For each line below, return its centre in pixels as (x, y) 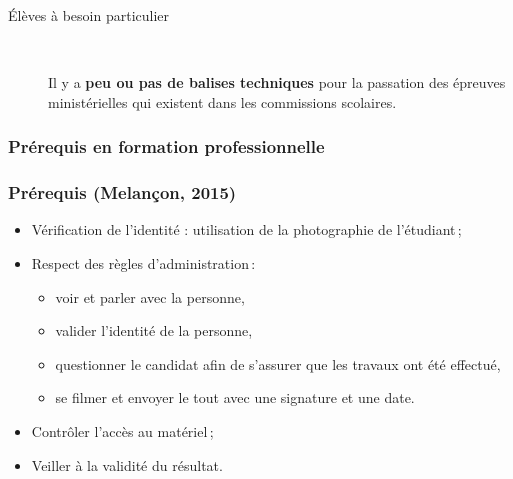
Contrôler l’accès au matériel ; (122, 431)
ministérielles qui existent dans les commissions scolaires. (222, 101)
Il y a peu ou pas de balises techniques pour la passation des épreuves (277, 82)
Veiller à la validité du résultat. (127, 464)
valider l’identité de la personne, (154, 330)
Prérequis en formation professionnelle (166, 146)
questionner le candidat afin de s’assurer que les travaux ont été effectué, (278, 363)
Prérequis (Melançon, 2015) (122, 192)
